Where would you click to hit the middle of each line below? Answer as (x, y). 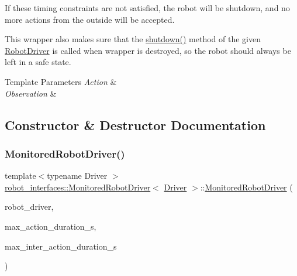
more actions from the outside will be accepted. (90, 19)
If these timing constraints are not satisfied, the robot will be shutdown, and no (147, 8)
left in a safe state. (38, 62)
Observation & (31, 93)
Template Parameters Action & (61, 81)
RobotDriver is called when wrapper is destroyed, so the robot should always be (148, 50)
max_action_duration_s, (51, 226)
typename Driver (77, 176)
